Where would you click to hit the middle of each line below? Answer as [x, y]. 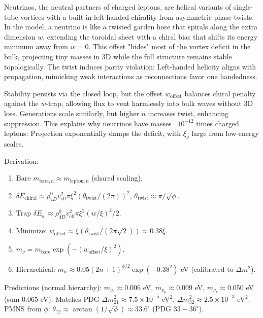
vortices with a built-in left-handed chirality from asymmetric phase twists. [137, 16]
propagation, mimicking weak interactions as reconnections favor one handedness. [131, 76]
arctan [82, 310]
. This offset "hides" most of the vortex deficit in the [170, 46]
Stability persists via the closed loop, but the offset [84, 93]
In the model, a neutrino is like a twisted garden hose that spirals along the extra [131, 27]
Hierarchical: [36, 269]
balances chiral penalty [220, 93]
